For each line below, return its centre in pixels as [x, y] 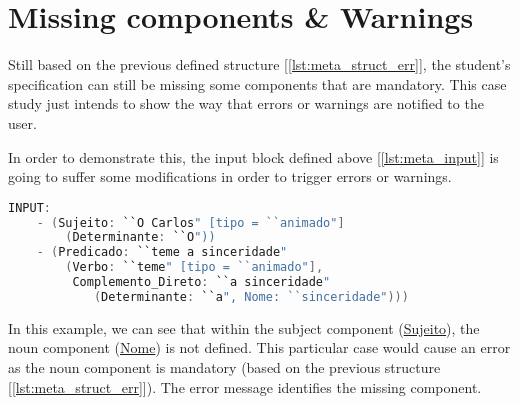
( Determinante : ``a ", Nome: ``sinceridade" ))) [251, 296]
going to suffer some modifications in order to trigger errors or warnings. [230, 176]
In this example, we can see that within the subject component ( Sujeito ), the [244, 327]
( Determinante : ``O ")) [140, 237]
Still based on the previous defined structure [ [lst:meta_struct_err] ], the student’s [259, 64]
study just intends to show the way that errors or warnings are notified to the [246, 103]
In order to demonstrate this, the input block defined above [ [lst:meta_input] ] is [253, 156]
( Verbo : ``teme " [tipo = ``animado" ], [194, 267]
